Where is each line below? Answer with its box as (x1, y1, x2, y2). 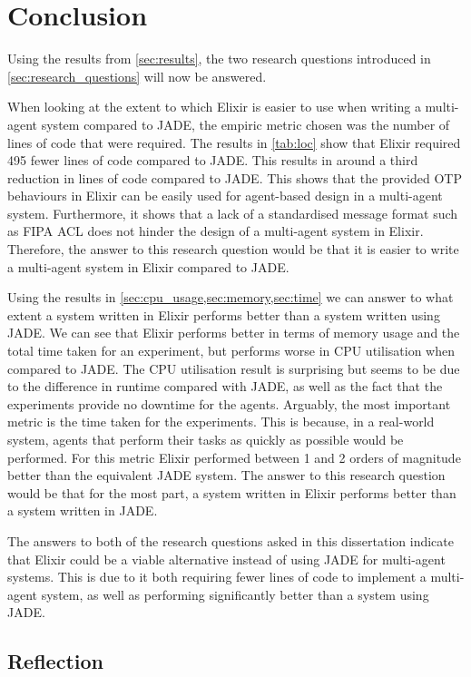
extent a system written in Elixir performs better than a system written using (7, 305, 440, 324)
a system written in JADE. (7, 501, 158, 520)
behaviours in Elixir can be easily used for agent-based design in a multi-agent (7, 186, 443, 205)
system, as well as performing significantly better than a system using (41, 584, 429, 603)
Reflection (7, 647, 103, 675)
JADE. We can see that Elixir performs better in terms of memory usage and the (7, 323, 460, 342)
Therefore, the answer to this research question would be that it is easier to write (7, 240, 459, 259)
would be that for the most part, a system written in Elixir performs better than (7, 483, 456, 502)
